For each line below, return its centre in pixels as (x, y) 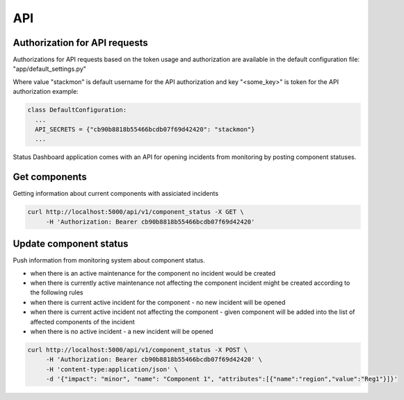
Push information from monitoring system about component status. (109, 260)
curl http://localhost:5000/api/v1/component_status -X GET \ (136, 212)
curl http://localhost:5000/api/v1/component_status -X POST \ (138, 350)
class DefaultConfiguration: (77, 110)
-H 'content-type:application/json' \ (112, 369)
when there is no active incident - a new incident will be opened (122, 331)
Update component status (71, 244)
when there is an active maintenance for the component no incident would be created (153, 273)
